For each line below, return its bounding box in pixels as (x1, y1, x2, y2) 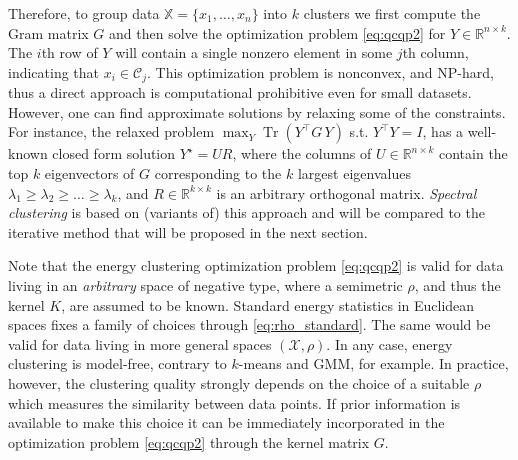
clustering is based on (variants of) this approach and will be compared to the (8, 202, 485, 223)
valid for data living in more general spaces (8, 333, 272, 354)
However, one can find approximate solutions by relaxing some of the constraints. (8, 101, 506, 122)
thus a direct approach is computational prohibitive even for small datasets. (8, 82, 472, 103)
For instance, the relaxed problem (8, 121, 215, 142)
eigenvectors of (44, 163, 135, 184)
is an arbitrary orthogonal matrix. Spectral (216, 182, 477, 203)
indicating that (8, 61, 100, 82)
